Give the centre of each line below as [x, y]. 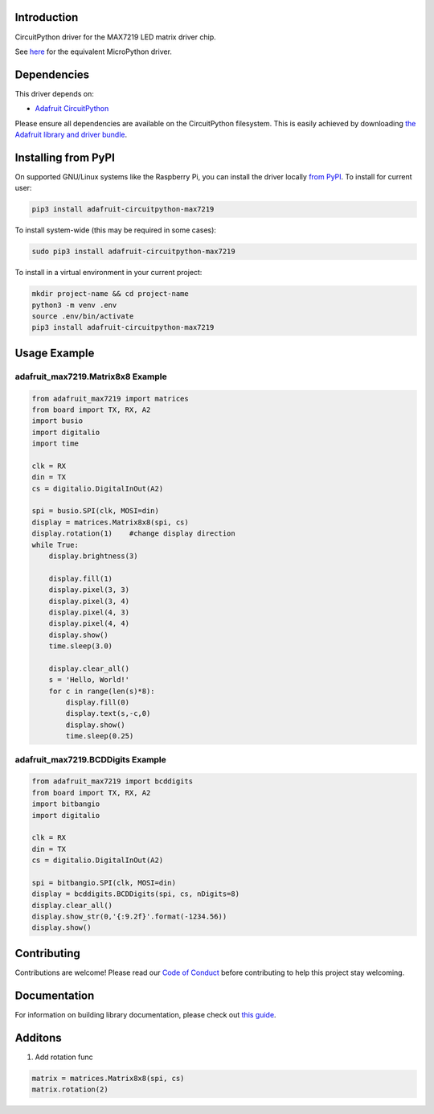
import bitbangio [66, 804]
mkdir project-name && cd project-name [110, 294]
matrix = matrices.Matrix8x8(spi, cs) [108, 1078]
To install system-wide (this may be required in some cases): [116, 230]
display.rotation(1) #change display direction [134, 534]
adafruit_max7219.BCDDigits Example [90, 759]
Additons [38, 1038]
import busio [57, 421]
